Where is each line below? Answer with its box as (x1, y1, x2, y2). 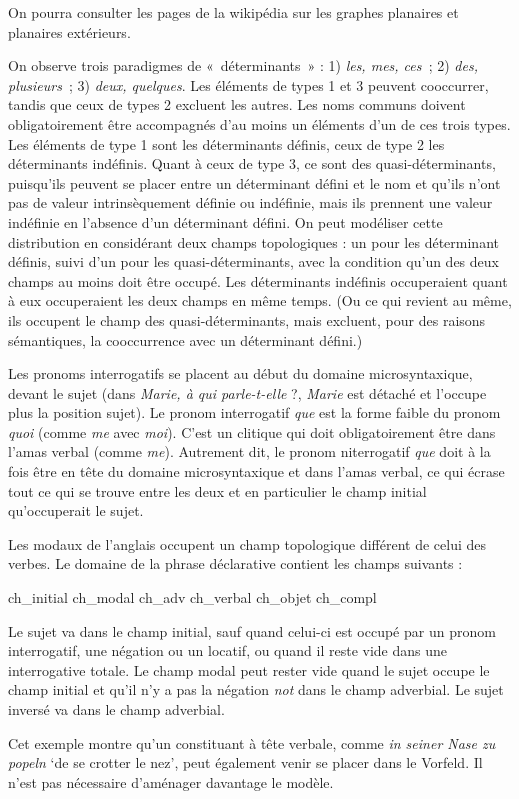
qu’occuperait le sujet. (8, 500, 144, 521)
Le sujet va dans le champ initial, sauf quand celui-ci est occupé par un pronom (8, 620, 496, 641)
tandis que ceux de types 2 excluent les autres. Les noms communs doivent (8, 94, 466, 115)
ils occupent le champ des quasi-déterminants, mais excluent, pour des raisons (8, 309, 486, 330)
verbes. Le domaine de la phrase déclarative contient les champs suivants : (8, 553, 463, 574)
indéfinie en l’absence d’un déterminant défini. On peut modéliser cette (8, 211, 443, 232)
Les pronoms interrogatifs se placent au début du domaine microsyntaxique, (8, 363, 473, 384)
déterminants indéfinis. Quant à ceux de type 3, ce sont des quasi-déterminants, (8, 153, 496, 174)
